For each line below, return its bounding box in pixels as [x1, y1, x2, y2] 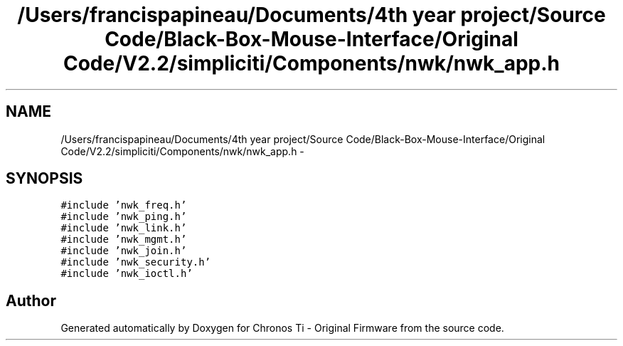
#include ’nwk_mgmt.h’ [60, 234, 187, 246]
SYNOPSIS [6, 169, 83, 188]
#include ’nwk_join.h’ [60, 245, 187, 257]
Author [6, 291, 56, 310]
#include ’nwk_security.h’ [60, 256, 211, 268]
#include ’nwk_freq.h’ [60, 199, 187, 211]
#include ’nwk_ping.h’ [60, 211, 187, 223]
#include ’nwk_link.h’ [60, 222, 187, 234]
